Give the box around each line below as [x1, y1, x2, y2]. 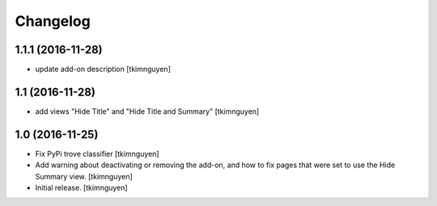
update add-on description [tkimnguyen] [35, 65, 172, 74]
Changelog [15, 12, 91, 30]
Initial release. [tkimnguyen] [35, 183, 129, 193]
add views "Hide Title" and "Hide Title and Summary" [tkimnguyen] [35, 106, 260, 116]
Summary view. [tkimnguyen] [35, 171, 133, 181]
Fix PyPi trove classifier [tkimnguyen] [35, 149, 159, 158]
